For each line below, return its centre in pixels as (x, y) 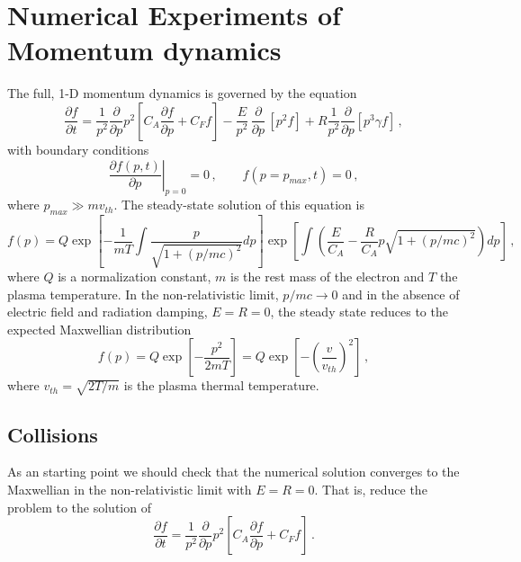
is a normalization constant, (135, 277)
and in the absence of (401, 294)
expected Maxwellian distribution (99, 329)
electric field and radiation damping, (108, 312)
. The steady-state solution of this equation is (239, 205)
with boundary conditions (78, 149)
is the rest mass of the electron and (327, 277)
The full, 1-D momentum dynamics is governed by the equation (182, 93)
